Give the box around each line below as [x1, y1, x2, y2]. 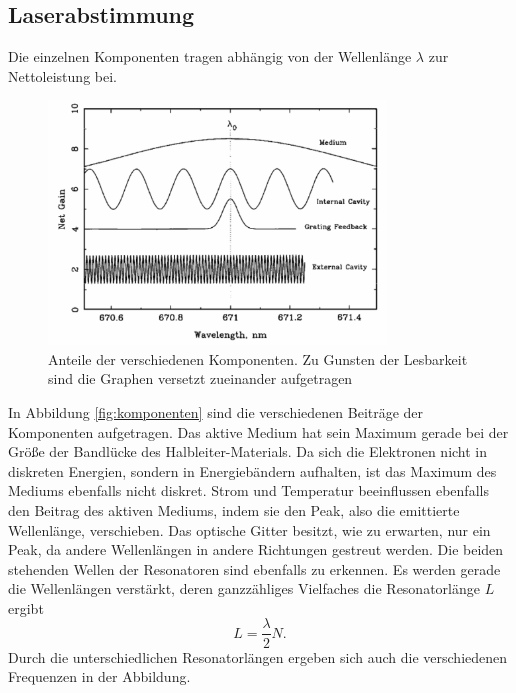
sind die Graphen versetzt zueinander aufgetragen [48, 368, 353, 389]
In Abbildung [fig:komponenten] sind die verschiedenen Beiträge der [8, 401, 424, 422]
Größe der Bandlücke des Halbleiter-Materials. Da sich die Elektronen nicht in [8, 441, 488, 462]
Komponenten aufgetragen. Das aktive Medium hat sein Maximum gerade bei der [8, 421, 509, 442]
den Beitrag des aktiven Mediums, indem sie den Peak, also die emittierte [8, 499, 460, 520]
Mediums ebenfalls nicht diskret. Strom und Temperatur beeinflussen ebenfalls [8, 480, 489, 501]
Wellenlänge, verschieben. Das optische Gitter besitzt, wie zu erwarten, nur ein [8, 519, 491, 540]
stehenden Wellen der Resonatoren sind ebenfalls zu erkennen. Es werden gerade [8, 558, 501, 579]
